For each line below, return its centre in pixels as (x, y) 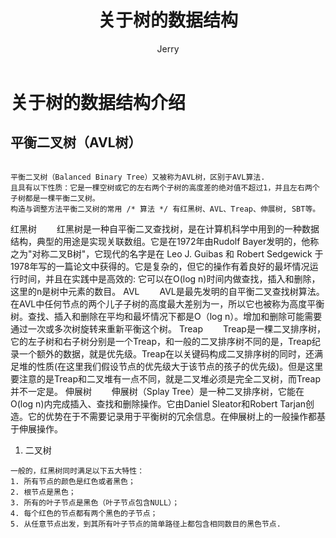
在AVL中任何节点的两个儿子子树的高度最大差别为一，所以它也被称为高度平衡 (167, 303)
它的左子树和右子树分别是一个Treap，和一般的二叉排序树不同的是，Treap (161, 341)
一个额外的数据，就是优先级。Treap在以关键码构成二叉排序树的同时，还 (166, 353)
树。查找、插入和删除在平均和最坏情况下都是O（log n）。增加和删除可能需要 (166, 316)
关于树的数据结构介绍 (98, 102)
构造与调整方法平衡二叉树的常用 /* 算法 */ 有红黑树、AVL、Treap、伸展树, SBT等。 (165, 209)
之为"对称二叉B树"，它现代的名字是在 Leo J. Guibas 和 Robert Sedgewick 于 (167, 253)
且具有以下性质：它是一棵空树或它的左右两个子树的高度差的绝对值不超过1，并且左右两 (161, 187)
